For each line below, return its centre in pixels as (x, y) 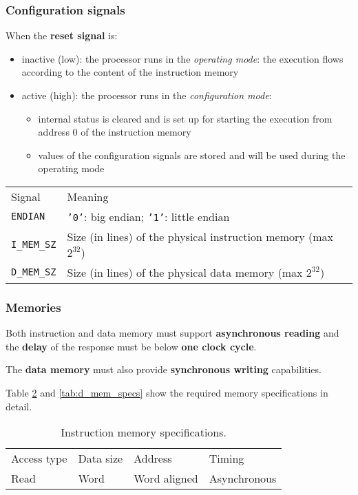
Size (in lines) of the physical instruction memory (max (200, 236)
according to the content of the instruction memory (130, 72)
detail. (19, 406)
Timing (227, 459)
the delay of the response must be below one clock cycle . (131, 346)
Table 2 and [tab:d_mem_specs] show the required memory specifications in (167, 392)
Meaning (88, 196)
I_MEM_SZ (34, 244)
